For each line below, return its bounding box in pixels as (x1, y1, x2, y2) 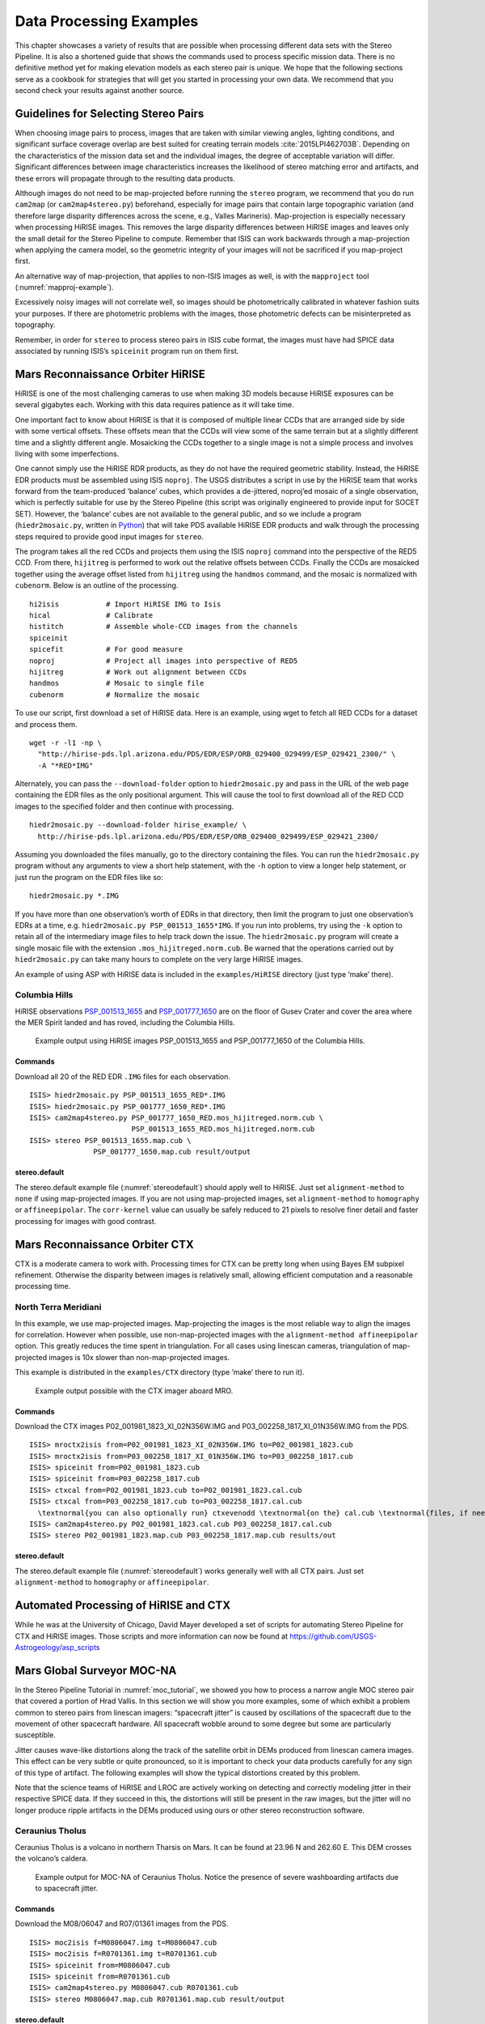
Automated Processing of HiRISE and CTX (15, 1599, 230, 1613)
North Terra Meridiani (15, 1302, 102, 1313)
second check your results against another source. (15, 86, 185, 96)
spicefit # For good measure (29, 644, 183, 654)
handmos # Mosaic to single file (29, 678, 205, 688)
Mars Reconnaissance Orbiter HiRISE (15, 367, 206, 381)
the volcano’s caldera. (15, 1854, 88, 1864)
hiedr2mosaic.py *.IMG (29, 891, 120, 900)
